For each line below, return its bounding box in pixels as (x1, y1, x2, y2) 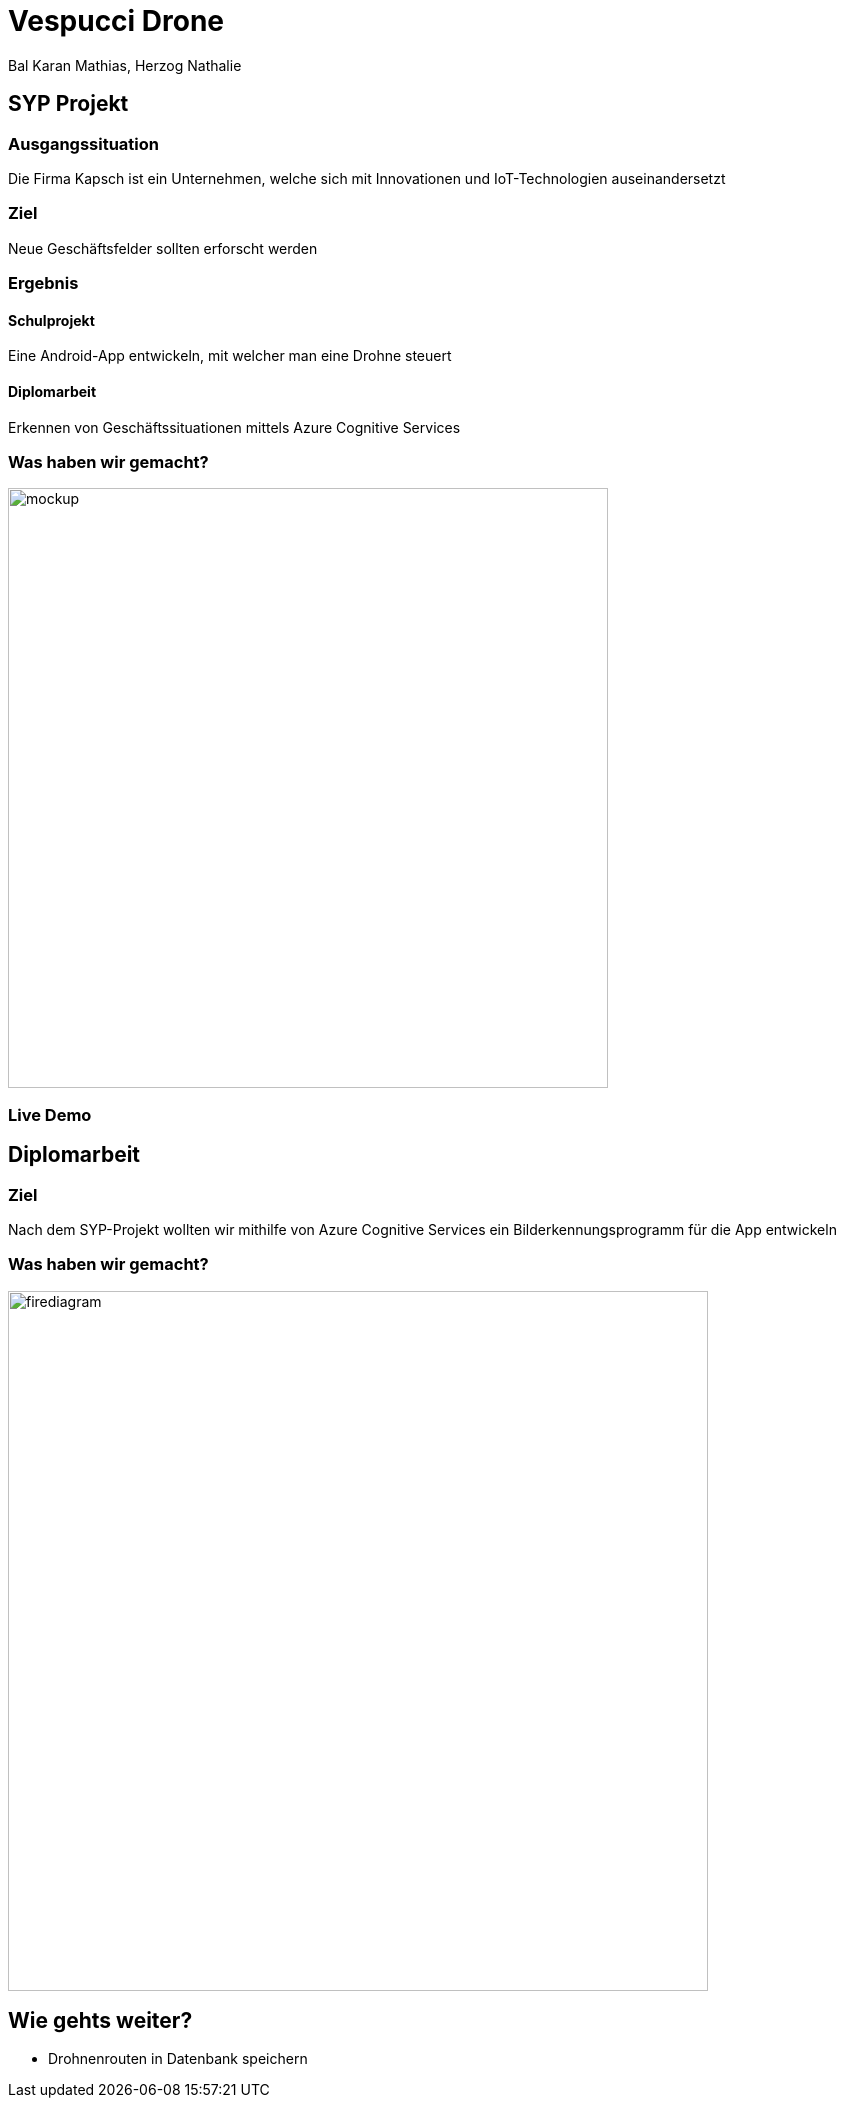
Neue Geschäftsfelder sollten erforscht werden (8, 239, 318, 257)
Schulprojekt (8, 311, 95, 329)
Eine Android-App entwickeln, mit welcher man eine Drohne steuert (8, 347, 452, 365)
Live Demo (8, 1104, 92, 1125)
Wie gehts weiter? (8, 2008, 193, 2034)
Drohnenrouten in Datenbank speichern (48, 2050, 308, 2068)
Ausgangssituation (8, 133, 159, 154)
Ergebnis (8, 273, 79, 294)
